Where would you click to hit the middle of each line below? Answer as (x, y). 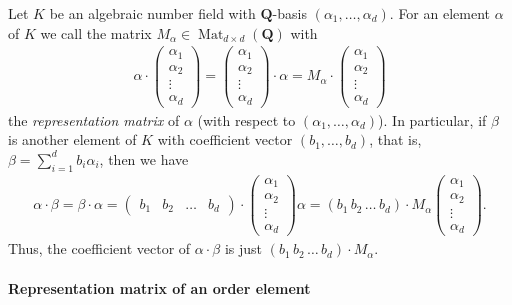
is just (243, 248)
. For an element (439, 13)
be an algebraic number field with (152, 13)
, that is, (395, 139)
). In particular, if (432, 119)
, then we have (144, 158)
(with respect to (246, 119)
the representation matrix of (94, 119)
